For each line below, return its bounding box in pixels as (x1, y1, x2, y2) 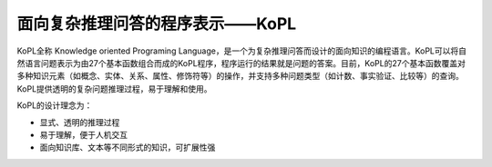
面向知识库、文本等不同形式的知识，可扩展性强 (39, 142, 216, 153)
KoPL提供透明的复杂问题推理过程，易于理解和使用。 (16, 83, 213, 94)
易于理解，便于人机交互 (39, 129, 128, 140)
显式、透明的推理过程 (39, 116, 120, 127)
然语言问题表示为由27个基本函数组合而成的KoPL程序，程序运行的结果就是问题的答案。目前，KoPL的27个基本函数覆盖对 (16, 57, 466, 68)
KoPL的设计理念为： (16, 100, 93, 111)
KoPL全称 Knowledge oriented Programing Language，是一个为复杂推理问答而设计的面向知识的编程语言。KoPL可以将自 (16, 45, 467, 56)
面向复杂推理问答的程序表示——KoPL (16, 14, 297, 34)
